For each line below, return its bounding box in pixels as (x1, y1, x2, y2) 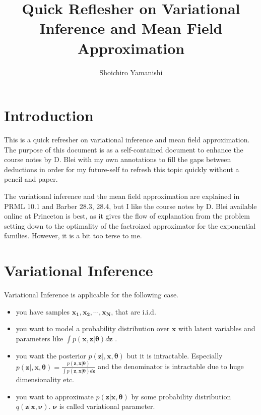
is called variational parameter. (59, 401, 155, 411)
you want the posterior (16, 350, 86, 360)
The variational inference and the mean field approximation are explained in (4, 191, 240, 201)
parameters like (16, 333, 63, 343)
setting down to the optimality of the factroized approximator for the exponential (4, 220, 256, 231)
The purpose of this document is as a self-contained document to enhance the (4, 144, 243, 154)
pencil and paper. (4, 174, 58, 184)
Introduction (4, 105, 94, 126)
